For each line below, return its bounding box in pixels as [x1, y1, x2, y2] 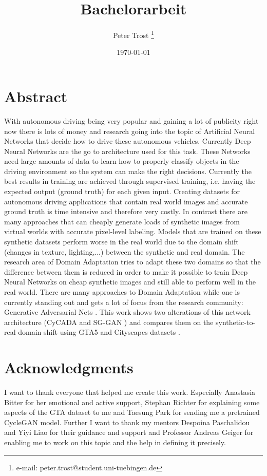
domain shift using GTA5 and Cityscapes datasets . [18, 327, 180, 337]
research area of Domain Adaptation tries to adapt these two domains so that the [4, 256, 261, 267]
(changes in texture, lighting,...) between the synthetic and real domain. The [4, 246, 245, 257]
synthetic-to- [216, 316, 256, 327]
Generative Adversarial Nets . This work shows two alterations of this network [4, 307, 251, 317]
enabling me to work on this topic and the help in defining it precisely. [4, 437, 226, 448]
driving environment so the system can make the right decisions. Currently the [4, 165, 252, 176]
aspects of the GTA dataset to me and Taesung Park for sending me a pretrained [4, 407, 260, 417]
